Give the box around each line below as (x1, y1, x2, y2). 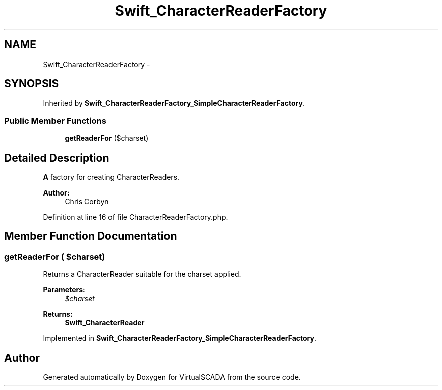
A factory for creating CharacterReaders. (43, 173, 180, 182)
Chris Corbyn (65, 197, 109, 206)
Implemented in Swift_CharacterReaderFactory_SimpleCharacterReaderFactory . (43, 334, 316, 343)
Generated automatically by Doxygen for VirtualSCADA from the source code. (43, 373, 301, 382)
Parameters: (43, 285, 85, 295)
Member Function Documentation (4, 230, 177, 243)
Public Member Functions (4, 115, 106, 126)
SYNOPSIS (4, 77, 59, 90)
